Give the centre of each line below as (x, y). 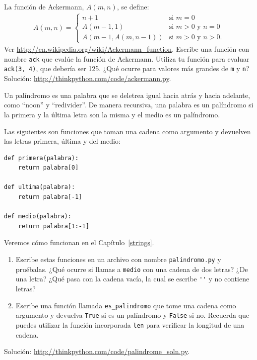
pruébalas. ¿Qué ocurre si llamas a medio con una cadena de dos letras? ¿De (132, 269)
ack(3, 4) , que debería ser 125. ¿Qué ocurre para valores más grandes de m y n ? (127, 68)
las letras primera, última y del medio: (62, 141)
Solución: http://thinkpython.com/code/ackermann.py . (88, 78)
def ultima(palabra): (40, 187)
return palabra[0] (48, 168)
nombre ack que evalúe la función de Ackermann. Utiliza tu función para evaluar (127, 58)
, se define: (133, 6)
